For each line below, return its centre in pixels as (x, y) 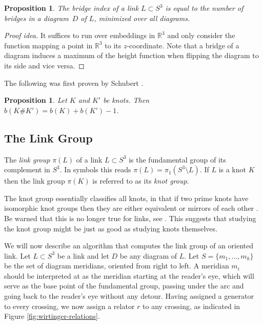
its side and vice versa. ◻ (44, 65)
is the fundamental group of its (177, 159)
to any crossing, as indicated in (191, 306)
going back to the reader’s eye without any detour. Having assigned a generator (129, 296)
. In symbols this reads (95, 169)
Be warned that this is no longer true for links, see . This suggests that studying (130, 218)
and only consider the (201, 35)
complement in (27, 169)
